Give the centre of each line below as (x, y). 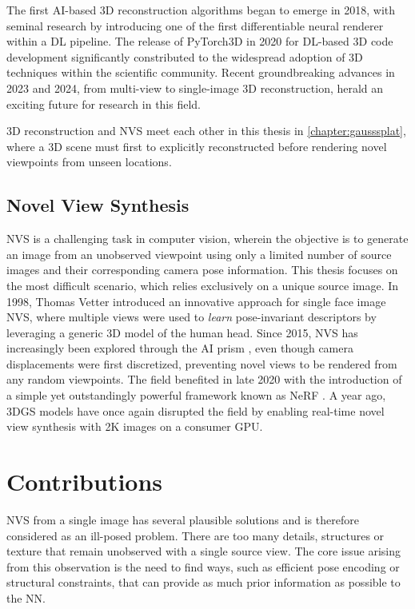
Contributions (85, 482)
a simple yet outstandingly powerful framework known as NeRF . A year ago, (196, 395)
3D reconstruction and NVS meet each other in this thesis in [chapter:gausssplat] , (206, 131)
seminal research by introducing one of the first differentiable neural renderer (195, 25)
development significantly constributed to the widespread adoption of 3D (185, 56)
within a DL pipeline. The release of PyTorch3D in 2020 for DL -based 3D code (200, 41)
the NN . (26, 597)
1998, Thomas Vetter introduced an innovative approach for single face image (196, 301)
